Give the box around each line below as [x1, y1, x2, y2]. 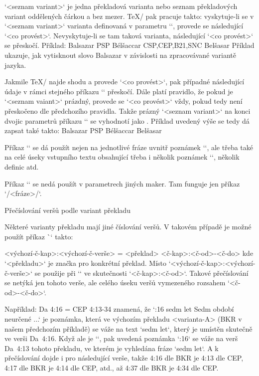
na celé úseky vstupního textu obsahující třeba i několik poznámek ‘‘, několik [4, 152, 240, 162]
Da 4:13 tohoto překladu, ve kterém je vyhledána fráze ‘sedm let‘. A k [4, 343, 219, 353]
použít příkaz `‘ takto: [4, 231, 73, 241]
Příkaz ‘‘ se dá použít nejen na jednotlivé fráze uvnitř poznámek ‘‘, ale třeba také [4, 142, 253, 152]
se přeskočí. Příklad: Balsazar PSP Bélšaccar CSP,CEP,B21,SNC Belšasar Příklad [4, 40, 255, 50]
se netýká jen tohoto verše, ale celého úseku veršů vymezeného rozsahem [4, 277, 226, 288]
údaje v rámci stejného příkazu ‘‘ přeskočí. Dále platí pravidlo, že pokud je [4, 86, 233, 96]
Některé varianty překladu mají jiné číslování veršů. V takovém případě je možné [4, 221, 252, 232]
